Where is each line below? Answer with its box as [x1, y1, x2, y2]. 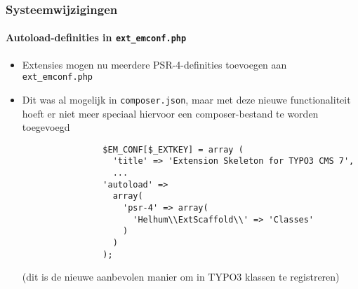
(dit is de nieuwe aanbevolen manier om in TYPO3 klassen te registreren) [22, 269, 340, 284]
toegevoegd [22, 120, 70, 134]
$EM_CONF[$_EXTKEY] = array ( [102, 144, 244, 155]
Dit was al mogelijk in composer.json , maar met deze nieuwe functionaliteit [22, 92, 351, 106]
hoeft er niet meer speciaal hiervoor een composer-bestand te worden [22, 106, 319, 120]
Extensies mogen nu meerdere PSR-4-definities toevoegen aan [22, 57, 287, 71]
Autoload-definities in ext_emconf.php [6, 30, 187, 45]
